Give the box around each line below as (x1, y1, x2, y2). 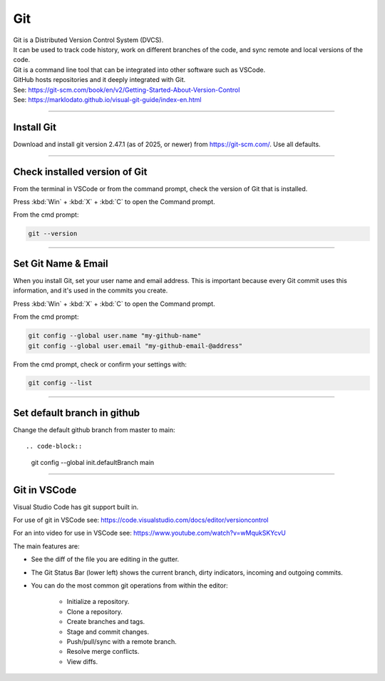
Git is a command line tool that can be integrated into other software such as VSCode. (13, 65, 266, 74)
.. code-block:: (26, 442, 83, 451)
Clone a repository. (66, 607, 123, 616)
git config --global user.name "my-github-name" (28, 332, 202, 340)
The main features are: (13, 542, 80, 551)
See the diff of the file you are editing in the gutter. (31, 555, 180, 563)
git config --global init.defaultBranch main (31, 458, 155, 466)
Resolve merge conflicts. (66, 647, 140, 656)
